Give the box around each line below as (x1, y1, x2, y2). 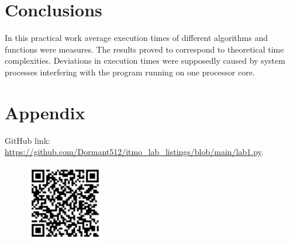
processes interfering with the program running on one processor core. (5, 65, 255, 78)
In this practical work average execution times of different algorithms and (5, 32, 268, 44)
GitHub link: (5, 134, 50, 146)
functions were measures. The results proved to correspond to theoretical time (5, 43, 284, 55)
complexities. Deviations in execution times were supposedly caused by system (5, 54, 285, 67)
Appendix (5, 100, 85, 124)
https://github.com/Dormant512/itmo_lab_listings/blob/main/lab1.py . (5, 146, 264, 158)
